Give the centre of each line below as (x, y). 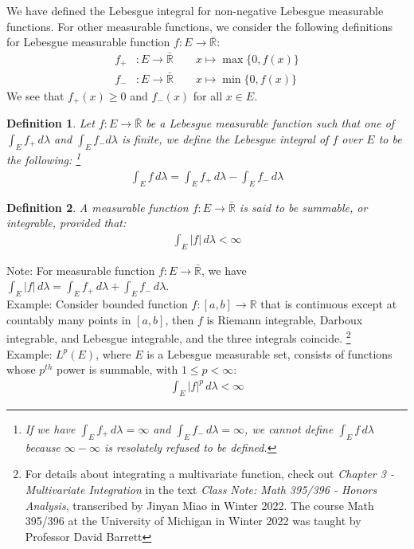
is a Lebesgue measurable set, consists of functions (269, 353)
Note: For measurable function (81, 270)
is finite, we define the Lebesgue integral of (225, 138)
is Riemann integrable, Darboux (285, 319)
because (43, 447)
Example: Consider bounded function (97, 304)
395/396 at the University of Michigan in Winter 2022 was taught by (193, 521)
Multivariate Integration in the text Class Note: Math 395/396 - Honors (201, 489)
